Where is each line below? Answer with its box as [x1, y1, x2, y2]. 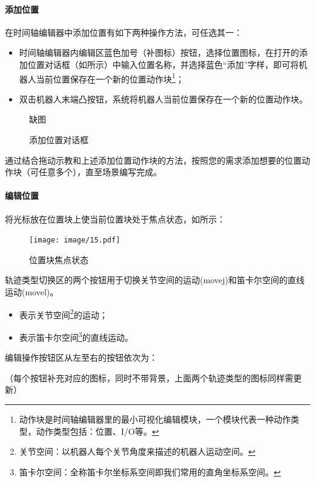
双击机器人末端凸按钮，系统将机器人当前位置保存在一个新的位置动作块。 [19, 92, 308, 105]
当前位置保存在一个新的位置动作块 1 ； [36, 70, 184, 85]
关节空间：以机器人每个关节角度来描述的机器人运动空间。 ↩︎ [19, 445, 256, 458]
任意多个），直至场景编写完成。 [38, 166, 162, 178]
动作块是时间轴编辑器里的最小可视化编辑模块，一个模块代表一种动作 [19, 412, 291, 425]
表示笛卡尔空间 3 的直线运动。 [19, 329, 133, 343]
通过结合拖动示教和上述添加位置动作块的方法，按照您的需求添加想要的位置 [5, 153, 302, 166]
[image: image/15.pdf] [29, 236, 121, 245]
